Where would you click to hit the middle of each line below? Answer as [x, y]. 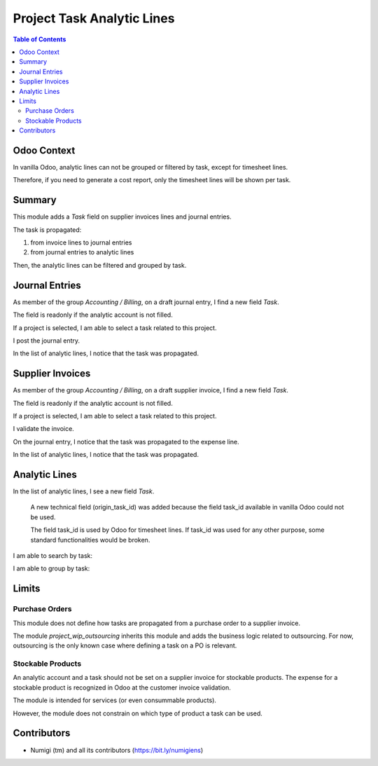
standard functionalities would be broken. [90, 540]
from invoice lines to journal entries [81, 242]
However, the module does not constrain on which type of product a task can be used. [138, 713]
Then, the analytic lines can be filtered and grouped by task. [100, 265]
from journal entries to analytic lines [82, 252]
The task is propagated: [47, 230]
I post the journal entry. [47, 341]
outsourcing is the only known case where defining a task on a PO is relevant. [125, 645]
